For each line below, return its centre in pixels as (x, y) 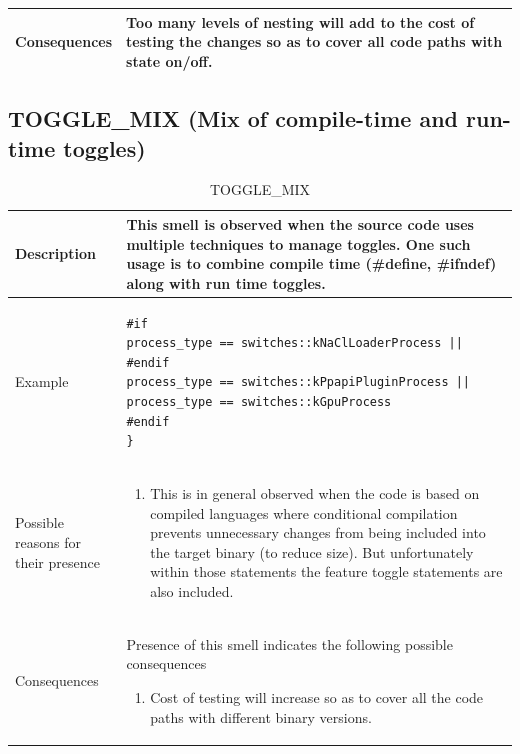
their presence (57, 561)
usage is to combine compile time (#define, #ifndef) (311, 263)
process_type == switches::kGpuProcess (259, 401)
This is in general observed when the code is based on (315, 493)
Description (56, 253)
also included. (192, 590)
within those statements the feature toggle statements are (326, 571)
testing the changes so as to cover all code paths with (314, 41)
